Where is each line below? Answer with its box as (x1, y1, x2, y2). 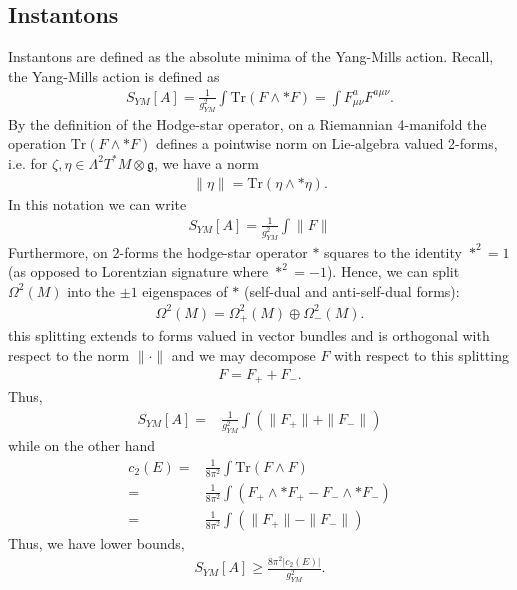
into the (67, 280, 116, 301)
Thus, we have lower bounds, (8, 532, 185, 553)
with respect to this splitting (334, 344, 509, 365)
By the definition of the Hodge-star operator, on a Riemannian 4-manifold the (8, 113, 487, 134)
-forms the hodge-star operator (119, 241, 308, 262)
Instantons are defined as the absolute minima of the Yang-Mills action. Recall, (8, 46, 494, 67)
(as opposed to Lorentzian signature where (8, 261, 269, 282)
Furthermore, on (8, 241, 108, 262)
